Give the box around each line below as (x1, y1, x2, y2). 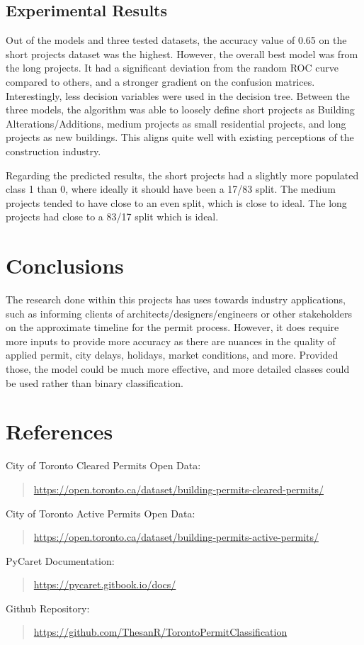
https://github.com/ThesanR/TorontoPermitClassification (33, 624, 288, 639)
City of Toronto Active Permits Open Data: (6, 505, 195, 520)
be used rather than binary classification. (6, 375, 183, 390)
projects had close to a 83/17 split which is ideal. (6, 209, 219, 224)
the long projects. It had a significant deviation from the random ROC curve (6, 60, 339, 75)
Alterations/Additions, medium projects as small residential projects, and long (6, 116, 346, 130)
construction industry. (6, 143, 101, 158)
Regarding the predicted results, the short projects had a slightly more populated (6, 167, 359, 182)
